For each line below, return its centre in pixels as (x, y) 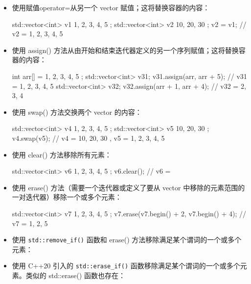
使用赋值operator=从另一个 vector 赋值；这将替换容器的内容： (111, 7)
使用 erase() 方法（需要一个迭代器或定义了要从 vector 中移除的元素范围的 (128, 187)
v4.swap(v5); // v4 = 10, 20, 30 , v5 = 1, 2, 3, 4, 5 (88, 138)
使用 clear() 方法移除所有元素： (62, 154)
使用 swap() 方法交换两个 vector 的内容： (77, 112)
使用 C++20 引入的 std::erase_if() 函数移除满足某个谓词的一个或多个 (126, 266)
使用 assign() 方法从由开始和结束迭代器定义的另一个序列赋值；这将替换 (125, 50)
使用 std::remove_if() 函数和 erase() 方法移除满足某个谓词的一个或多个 (127, 240)
